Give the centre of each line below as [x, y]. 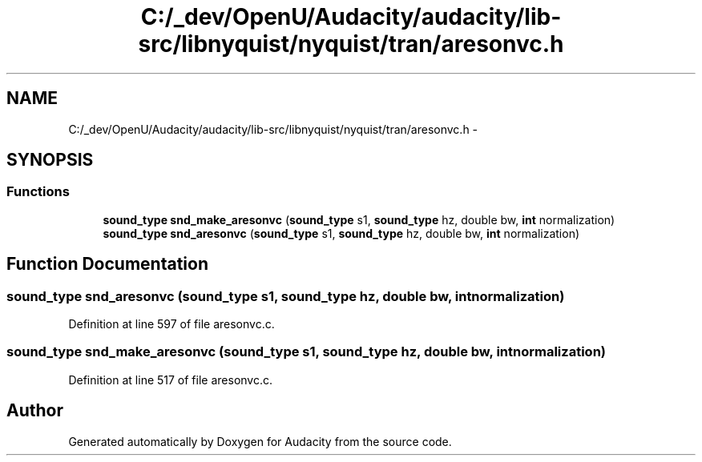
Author [35, 411]
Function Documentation [107, 264]
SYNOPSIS [50, 160]
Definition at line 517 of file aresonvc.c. [171, 380]
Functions [38, 192]
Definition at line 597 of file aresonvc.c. [171, 324]
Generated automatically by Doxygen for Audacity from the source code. [260, 441]
